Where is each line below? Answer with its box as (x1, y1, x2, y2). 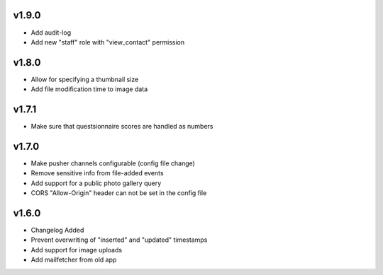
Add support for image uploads (30, 245, 123, 254)
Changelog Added (30, 226, 84, 235)
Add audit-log (30, 28, 71, 37)
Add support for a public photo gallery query (30, 179, 162, 187)
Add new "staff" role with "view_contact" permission (30, 37, 185, 46)
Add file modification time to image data (30, 85, 148, 93)
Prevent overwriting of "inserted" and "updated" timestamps (30, 235, 208, 244)
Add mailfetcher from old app (30, 255, 117, 264)
